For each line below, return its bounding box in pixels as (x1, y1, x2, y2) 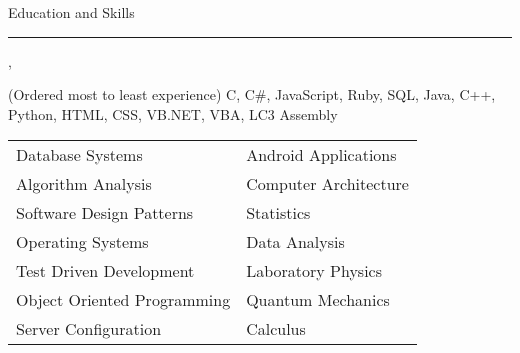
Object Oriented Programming (16, 288, 231, 312)
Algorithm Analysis (16, 172, 152, 196)
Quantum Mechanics (246, 288, 390, 312)
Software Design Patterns (16, 201, 194, 225)
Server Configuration (16, 317, 162, 341)
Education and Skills (8, 2, 135, 22)
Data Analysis (246, 230, 345, 254)
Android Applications (246, 143, 397, 167)
